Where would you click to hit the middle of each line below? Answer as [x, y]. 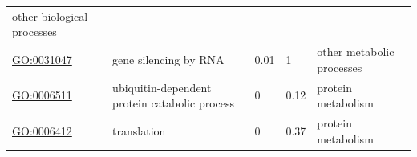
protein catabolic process [174, 103]
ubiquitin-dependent [162, 87]
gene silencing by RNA [168, 59]
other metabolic [356, 52]
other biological [50, 16]
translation [139, 130]
